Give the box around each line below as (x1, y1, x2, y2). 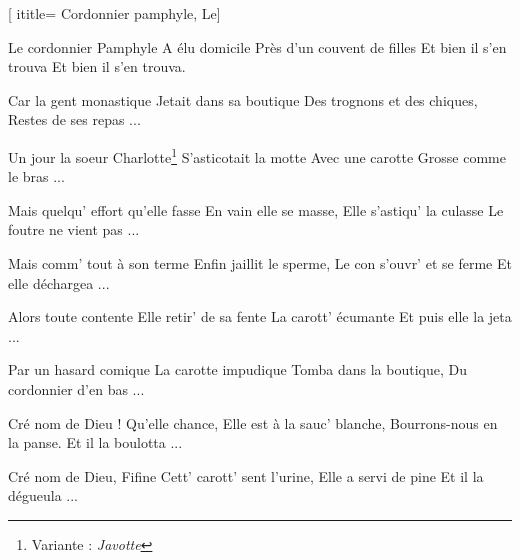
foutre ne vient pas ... (8, 219, 140, 240)
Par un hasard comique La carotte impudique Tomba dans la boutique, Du (8, 359, 468, 380)
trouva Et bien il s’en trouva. (8, 56, 186, 77)
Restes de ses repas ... (8, 109, 141, 130)
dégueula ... (8, 485, 79, 506)
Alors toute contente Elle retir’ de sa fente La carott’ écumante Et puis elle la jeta (8, 306, 512, 327)
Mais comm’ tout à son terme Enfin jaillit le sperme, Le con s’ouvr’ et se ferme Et (8, 253, 512, 273)
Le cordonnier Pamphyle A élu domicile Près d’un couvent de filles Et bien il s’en (8, 36, 507, 57)
